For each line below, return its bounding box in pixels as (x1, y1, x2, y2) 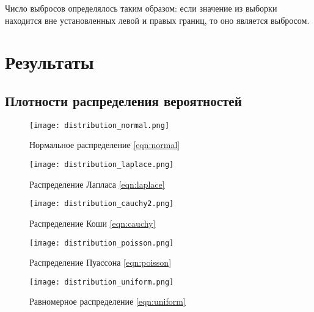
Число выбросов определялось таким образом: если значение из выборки (5, 2, 277, 14)
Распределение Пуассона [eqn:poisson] (29, 256, 172, 269)
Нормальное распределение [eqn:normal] (29, 138, 180, 151)
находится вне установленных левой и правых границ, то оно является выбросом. (5, 13, 310, 26)
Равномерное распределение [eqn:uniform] (29, 295, 186, 308)
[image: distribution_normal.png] (29, 121, 170, 130)
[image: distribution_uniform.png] (29, 277, 174, 286)
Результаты (5, 49, 94, 74)
